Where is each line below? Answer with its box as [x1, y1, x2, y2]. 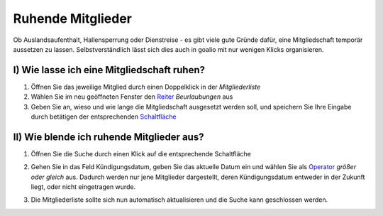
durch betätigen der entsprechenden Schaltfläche [30, 112, 177, 121]
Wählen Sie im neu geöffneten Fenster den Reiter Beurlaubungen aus [30, 92, 233, 101]
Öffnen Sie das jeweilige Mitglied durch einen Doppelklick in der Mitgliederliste [30, 82, 261, 91]
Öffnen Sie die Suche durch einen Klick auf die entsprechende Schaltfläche [30, 149, 252, 158]
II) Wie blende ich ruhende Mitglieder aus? [13, 131, 204, 143]
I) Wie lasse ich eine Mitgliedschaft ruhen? [13, 64, 206, 76]
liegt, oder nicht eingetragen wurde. [30, 183, 136, 191]
